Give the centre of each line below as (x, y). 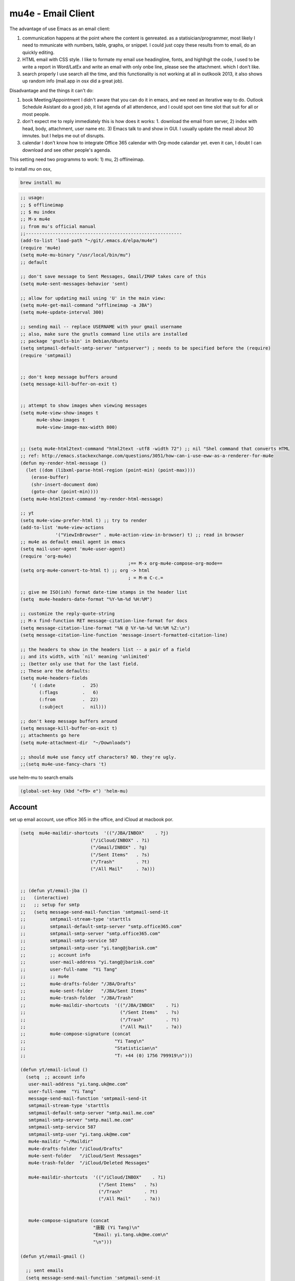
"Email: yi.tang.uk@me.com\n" (131, 1235)
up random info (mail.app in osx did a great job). (73, 81)
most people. (36, 114)
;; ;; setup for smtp (50, 905)
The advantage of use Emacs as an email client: (60, 29)
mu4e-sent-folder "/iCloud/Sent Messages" (85, 1156)
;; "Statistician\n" (89, 1048)
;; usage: (32, 198)
